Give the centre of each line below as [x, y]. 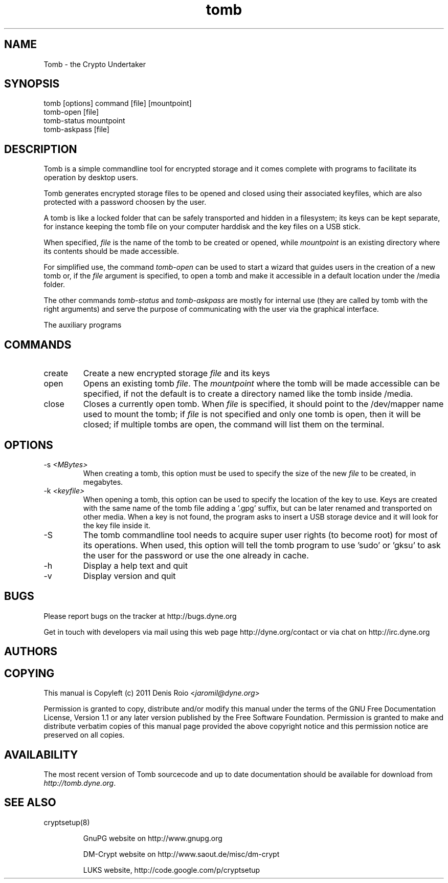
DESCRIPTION [41, 149]
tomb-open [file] [71, 112]
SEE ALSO [30, 803]
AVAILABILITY [41, 755]
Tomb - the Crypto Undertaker [95, 64]
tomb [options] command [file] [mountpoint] [118, 103]
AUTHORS [31, 652]
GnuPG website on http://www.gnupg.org [153, 838]
